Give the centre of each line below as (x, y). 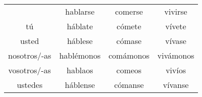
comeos (129, 70)
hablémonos (80, 55)
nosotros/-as (30, 55)
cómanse (129, 85)
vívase (176, 41)
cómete (129, 26)
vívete (176, 26)
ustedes (30, 85)
